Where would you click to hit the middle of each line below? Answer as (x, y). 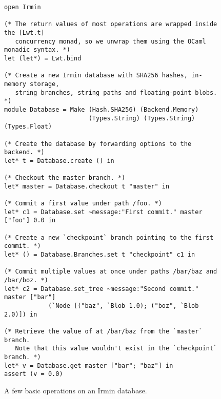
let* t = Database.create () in (59, 161)
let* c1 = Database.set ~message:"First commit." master (103, 212)
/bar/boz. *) (26, 280)
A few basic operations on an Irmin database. (76, 390)
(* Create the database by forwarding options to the (98, 144)
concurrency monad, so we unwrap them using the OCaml (110, 41)
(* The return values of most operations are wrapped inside (111, 24)
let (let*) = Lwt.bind (43, 58)
